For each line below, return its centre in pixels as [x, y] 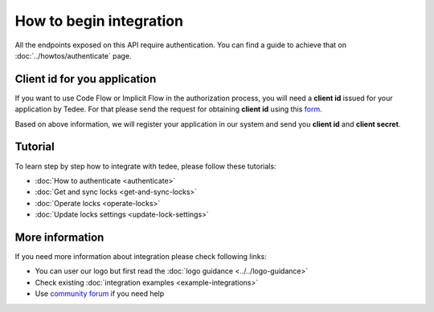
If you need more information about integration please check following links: [141, 256]
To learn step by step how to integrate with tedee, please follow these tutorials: [145, 166]
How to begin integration [99, 21]
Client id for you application [86, 79]
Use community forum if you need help [100, 294]
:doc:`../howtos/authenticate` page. [73, 55]
